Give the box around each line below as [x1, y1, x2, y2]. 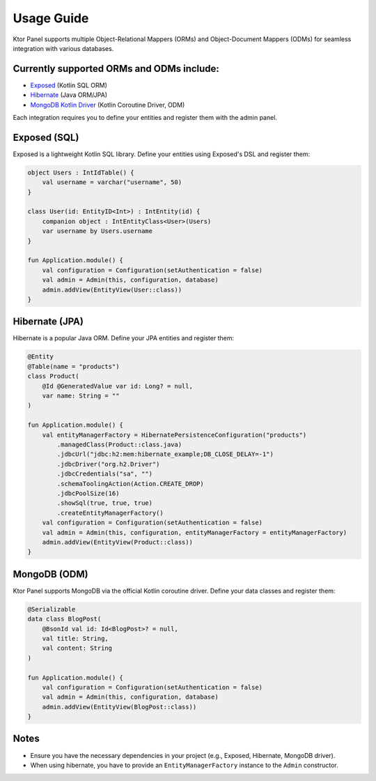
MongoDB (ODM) [13, 568, 88, 580]
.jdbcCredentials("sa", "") [56, 470, 153, 478]
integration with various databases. [13, 44, 114, 52]
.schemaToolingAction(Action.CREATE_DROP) [56, 480, 205, 487]
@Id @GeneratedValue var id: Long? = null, [42, 382, 193, 390]
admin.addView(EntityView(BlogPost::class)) [42, 703, 197, 711]
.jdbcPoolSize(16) [56, 489, 120, 497]
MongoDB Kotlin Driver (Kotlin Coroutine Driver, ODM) [30, 100, 185, 109]
